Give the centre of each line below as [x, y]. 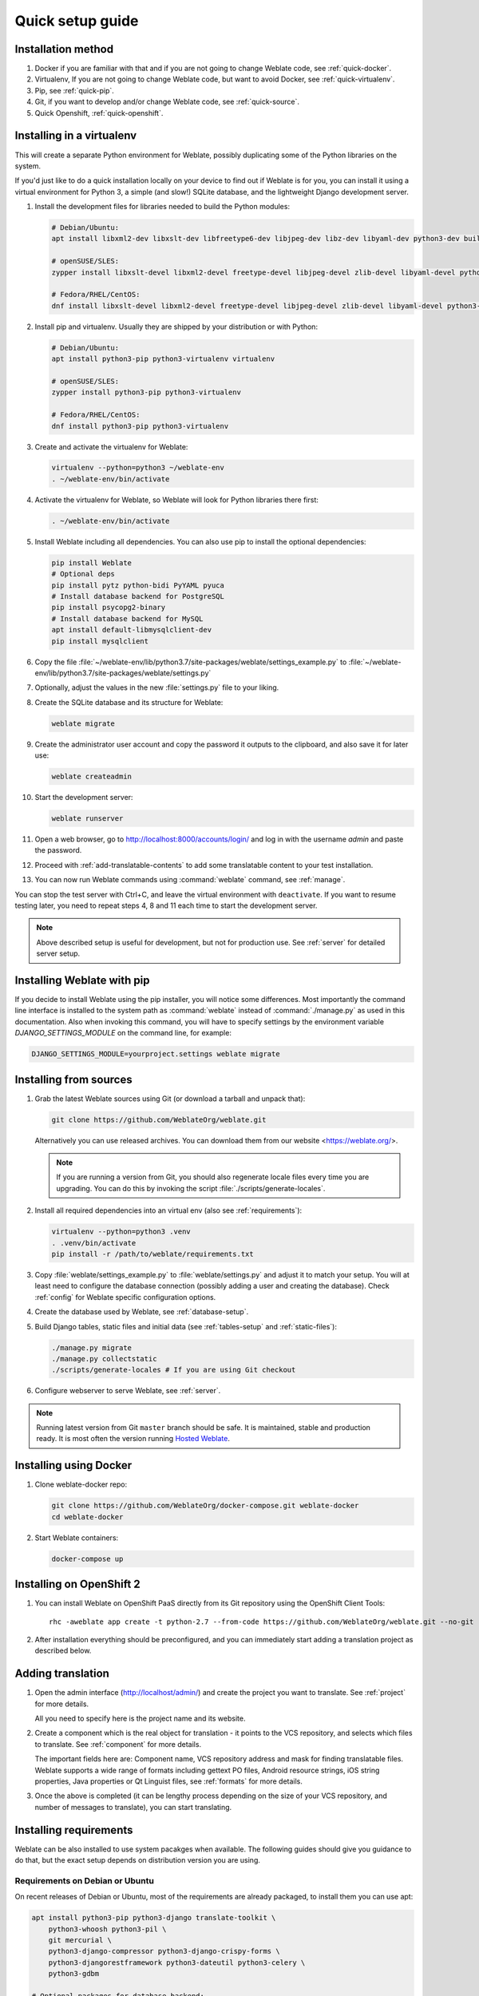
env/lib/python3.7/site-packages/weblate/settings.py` [123, 673]
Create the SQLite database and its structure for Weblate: [129, 702]
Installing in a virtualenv [76, 136]
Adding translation [62, 1674]
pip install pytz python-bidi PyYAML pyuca [138, 585]
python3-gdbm [74, 1974]
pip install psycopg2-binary [109, 608]
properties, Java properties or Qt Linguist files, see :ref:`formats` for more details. [169, 1781]
